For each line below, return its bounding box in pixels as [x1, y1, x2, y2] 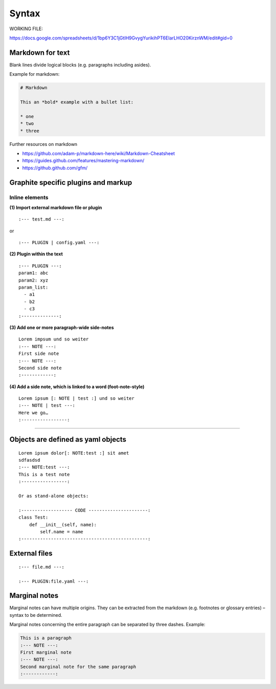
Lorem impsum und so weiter [18, 336, 89, 342]
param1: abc [18, 270, 49, 276]
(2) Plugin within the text [9, 251, 63, 257]
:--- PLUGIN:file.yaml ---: [18, 578, 89, 584]
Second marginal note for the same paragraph [20, 663, 136, 670]
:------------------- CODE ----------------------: [18, 507, 151, 513]
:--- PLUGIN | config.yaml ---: [18, 240, 100, 246]
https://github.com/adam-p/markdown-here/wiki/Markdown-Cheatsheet [22, 150, 175, 156]
